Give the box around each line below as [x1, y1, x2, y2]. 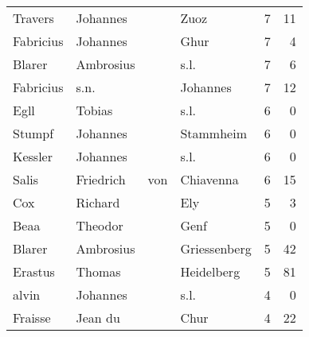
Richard [76, 193, 120, 211]
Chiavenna [180, 170, 239, 188]
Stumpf [13, 124, 54, 142]
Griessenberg [180, 239, 252, 258]
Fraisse [13, 308, 51, 327]
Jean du [76, 308, 120, 327]
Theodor [76, 216, 123, 234]
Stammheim [180, 124, 247, 142]
